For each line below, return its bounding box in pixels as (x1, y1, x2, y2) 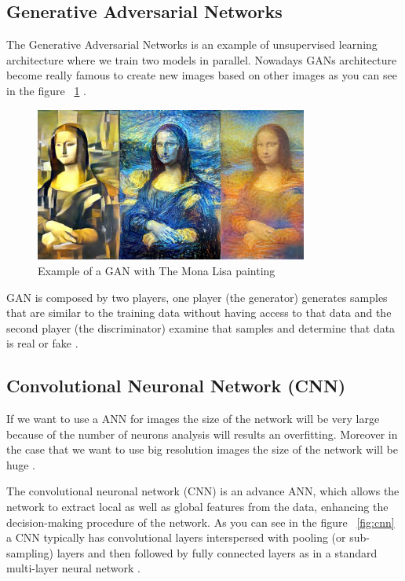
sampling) (6, 544, 53, 561)
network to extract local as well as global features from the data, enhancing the (6, 498, 389, 515)
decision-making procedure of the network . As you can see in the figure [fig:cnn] (6, 513, 395, 530)
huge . (6, 456, 35, 473)
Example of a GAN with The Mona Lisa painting (38, 262, 275, 278)
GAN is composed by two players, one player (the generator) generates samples (6, 289, 388, 305)
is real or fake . (6, 335, 78, 351)
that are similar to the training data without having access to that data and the (6, 304, 392, 321)
